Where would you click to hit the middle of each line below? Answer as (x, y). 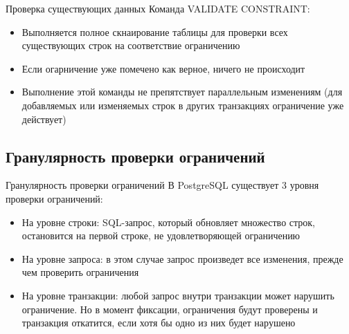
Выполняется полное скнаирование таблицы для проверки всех (155, 31)
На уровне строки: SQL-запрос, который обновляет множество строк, (168, 222)
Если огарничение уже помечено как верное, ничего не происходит (163, 68)
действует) (44, 119)
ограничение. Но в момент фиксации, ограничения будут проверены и (170, 309)
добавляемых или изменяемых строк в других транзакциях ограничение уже (183, 105)
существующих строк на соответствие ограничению (131, 45)
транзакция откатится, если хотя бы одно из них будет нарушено (159, 323)
